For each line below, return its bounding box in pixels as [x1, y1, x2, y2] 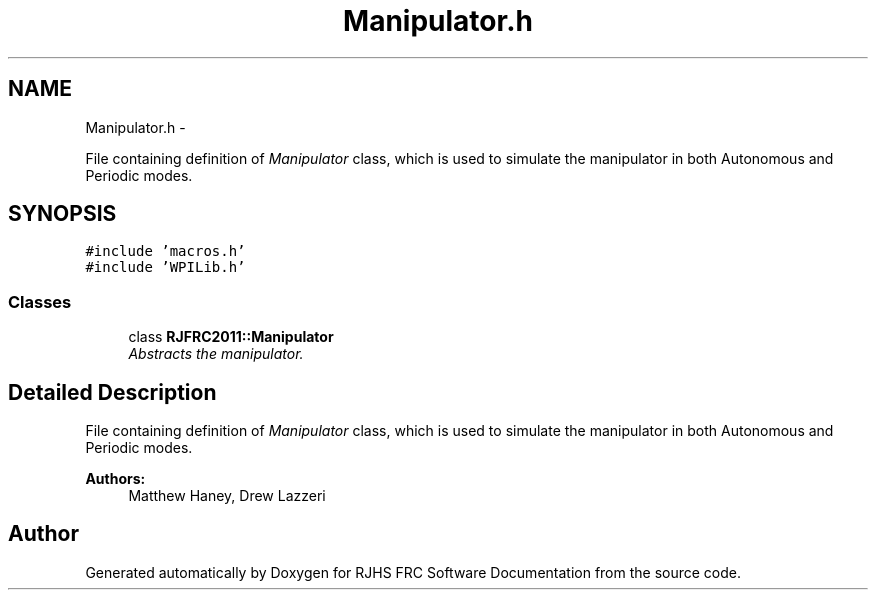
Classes [8, 291, 72, 312]
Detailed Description [8, 379, 217, 405]
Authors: [85, 470, 146, 488]
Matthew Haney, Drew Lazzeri [128, 487, 326, 505]
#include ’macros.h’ [85, 243, 246, 260]
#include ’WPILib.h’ [85, 259, 246, 276]
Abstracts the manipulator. [128, 345, 304, 363]
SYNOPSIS [8, 201, 117, 227]
